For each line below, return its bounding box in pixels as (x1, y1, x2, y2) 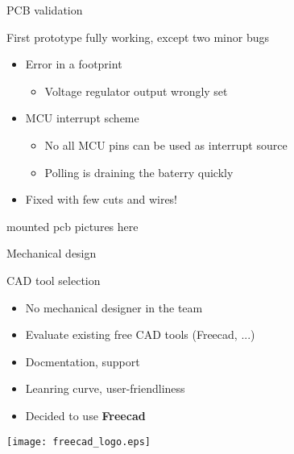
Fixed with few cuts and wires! (25, 191, 178, 208)
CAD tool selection (6, 271, 101, 288)
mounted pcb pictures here (6, 217, 139, 234)
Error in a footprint (25, 56, 122, 72)
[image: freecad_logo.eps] (6, 435, 151, 448)
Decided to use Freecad (25, 407, 146, 423)
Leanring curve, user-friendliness (25, 380, 185, 397)
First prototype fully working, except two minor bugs (6, 28, 270, 45)
